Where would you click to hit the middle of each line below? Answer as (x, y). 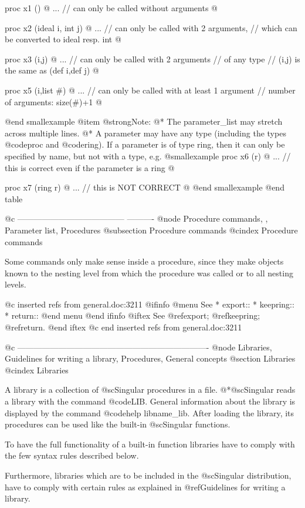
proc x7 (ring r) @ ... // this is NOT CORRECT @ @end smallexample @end (145, 187)
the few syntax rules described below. (72, 455)
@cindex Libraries (37, 370)
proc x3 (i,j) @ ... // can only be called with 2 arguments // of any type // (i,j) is (152, 59)
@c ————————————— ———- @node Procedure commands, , (136, 218)
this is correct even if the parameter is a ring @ (90, 167)
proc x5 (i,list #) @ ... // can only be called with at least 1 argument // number (150, 90)
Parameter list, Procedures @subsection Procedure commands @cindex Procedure (151, 230)
